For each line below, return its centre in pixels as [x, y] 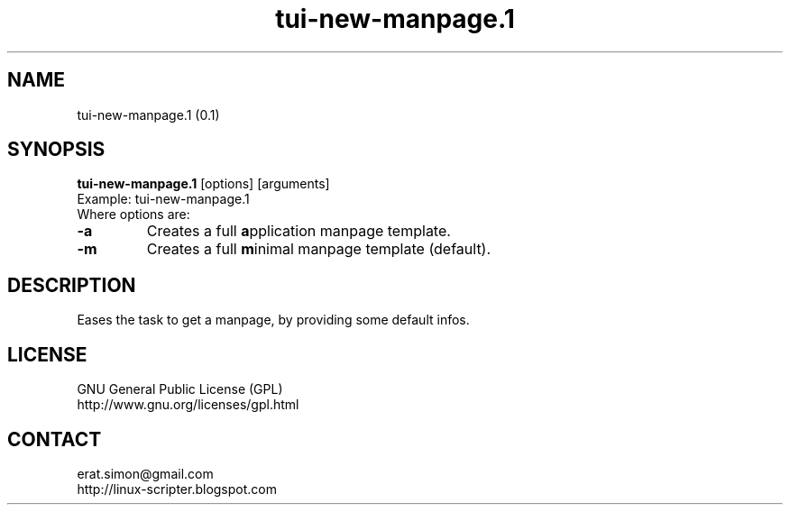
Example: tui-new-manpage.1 [163, 199]
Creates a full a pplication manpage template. [299, 231]
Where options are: [133, 215]
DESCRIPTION [72, 285]
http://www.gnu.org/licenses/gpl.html [188, 405]
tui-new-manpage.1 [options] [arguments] [203, 184]
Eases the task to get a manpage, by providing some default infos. [273, 320]
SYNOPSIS [56, 150]
